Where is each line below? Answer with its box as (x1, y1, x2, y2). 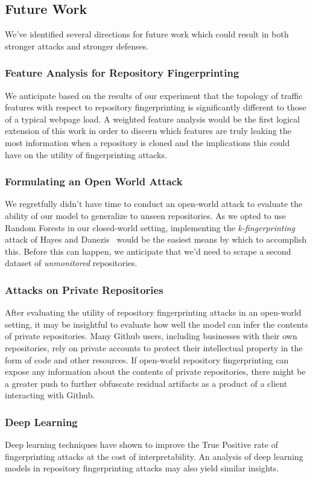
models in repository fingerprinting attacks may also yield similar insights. (5, 462, 279, 474)
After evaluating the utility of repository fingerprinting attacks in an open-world (5, 306, 302, 319)
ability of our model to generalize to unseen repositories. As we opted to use (5, 209, 286, 221)
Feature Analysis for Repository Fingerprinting (5, 65, 239, 80)
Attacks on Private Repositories (5, 282, 163, 297)
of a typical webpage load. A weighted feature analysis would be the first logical (5, 112, 300, 125)
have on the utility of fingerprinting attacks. (5, 148, 167, 161)
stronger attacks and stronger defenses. (5, 39, 149, 52)
